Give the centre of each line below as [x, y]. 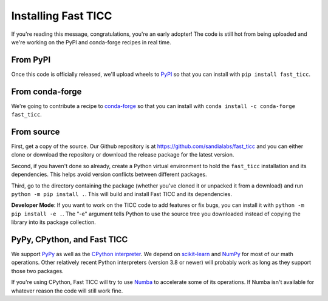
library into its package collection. [54, 222]
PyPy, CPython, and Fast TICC [70, 239]
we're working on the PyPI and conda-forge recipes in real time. [91, 42]
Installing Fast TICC [62, 16]
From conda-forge [46, 91]
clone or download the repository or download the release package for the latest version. [123, 155]
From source [36, 131]
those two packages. [37, 271]
